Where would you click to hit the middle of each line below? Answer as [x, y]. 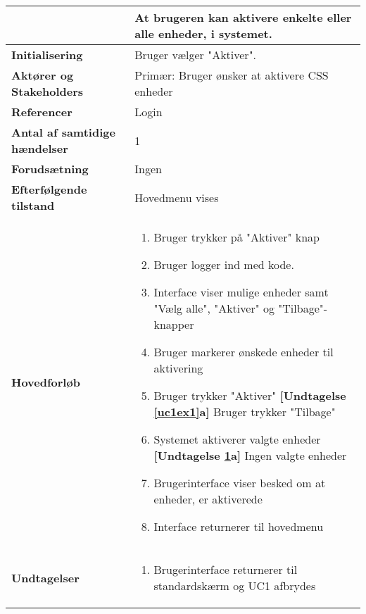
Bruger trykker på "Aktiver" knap [236, 237]
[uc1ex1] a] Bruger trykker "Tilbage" [245, 412]
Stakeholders [47, 91]
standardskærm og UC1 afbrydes [235, 585]
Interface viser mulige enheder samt [241, 292]
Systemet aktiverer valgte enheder [237, 439]
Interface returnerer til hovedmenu [239, 526]
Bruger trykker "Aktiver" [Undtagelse [250, 395]
